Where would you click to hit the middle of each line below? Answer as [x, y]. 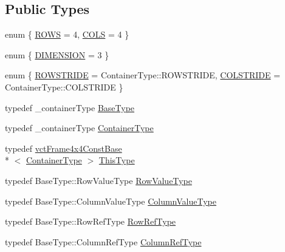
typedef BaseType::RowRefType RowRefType [91, 221]
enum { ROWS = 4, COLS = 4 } [67, 34]
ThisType [117, 160]
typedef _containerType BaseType [70, 107]
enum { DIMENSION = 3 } [57, 54]
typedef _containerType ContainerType [79, 128]
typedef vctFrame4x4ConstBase [64, 148]
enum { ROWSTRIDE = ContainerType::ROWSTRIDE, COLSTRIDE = [143, 75]
